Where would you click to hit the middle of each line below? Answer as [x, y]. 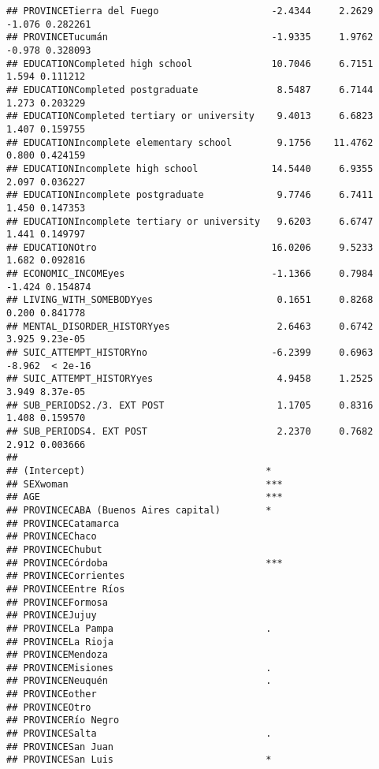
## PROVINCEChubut [54, 549]
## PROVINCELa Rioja [60, 642]
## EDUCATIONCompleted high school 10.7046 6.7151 [190, 63]
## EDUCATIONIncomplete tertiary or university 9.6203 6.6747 [190, 221]
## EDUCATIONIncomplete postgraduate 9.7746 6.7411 [190, 195]
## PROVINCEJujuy [52, 616]
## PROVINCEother [52, 694]
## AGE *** [145, 497]
